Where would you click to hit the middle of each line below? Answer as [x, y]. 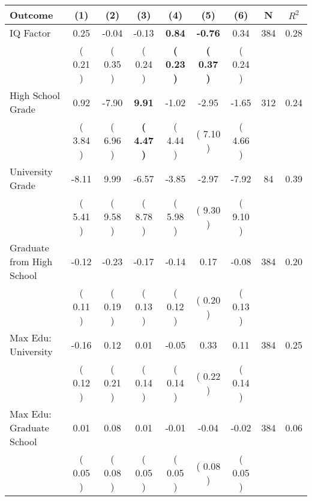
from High [31, 261]
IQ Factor [30, 33]
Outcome [31, 15]
